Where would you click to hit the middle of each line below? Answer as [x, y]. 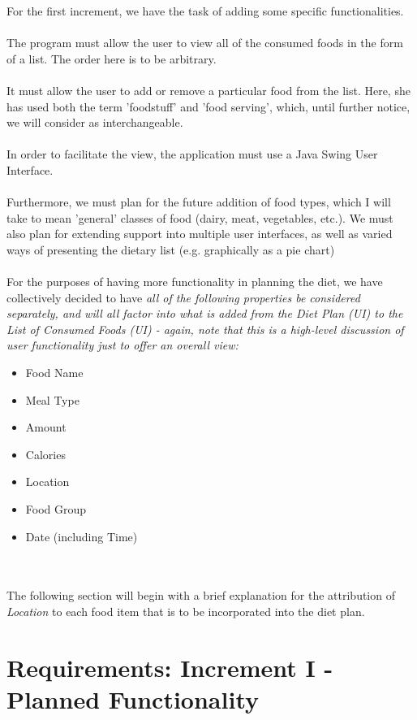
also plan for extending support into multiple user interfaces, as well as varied [200, 234]
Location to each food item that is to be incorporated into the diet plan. [186, 611]
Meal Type [52, 399]
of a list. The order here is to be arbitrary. [112, 58]
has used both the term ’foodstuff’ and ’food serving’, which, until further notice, [208, 106]
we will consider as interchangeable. [95, 122]
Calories [45, 454]
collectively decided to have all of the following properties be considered [183, 297]
